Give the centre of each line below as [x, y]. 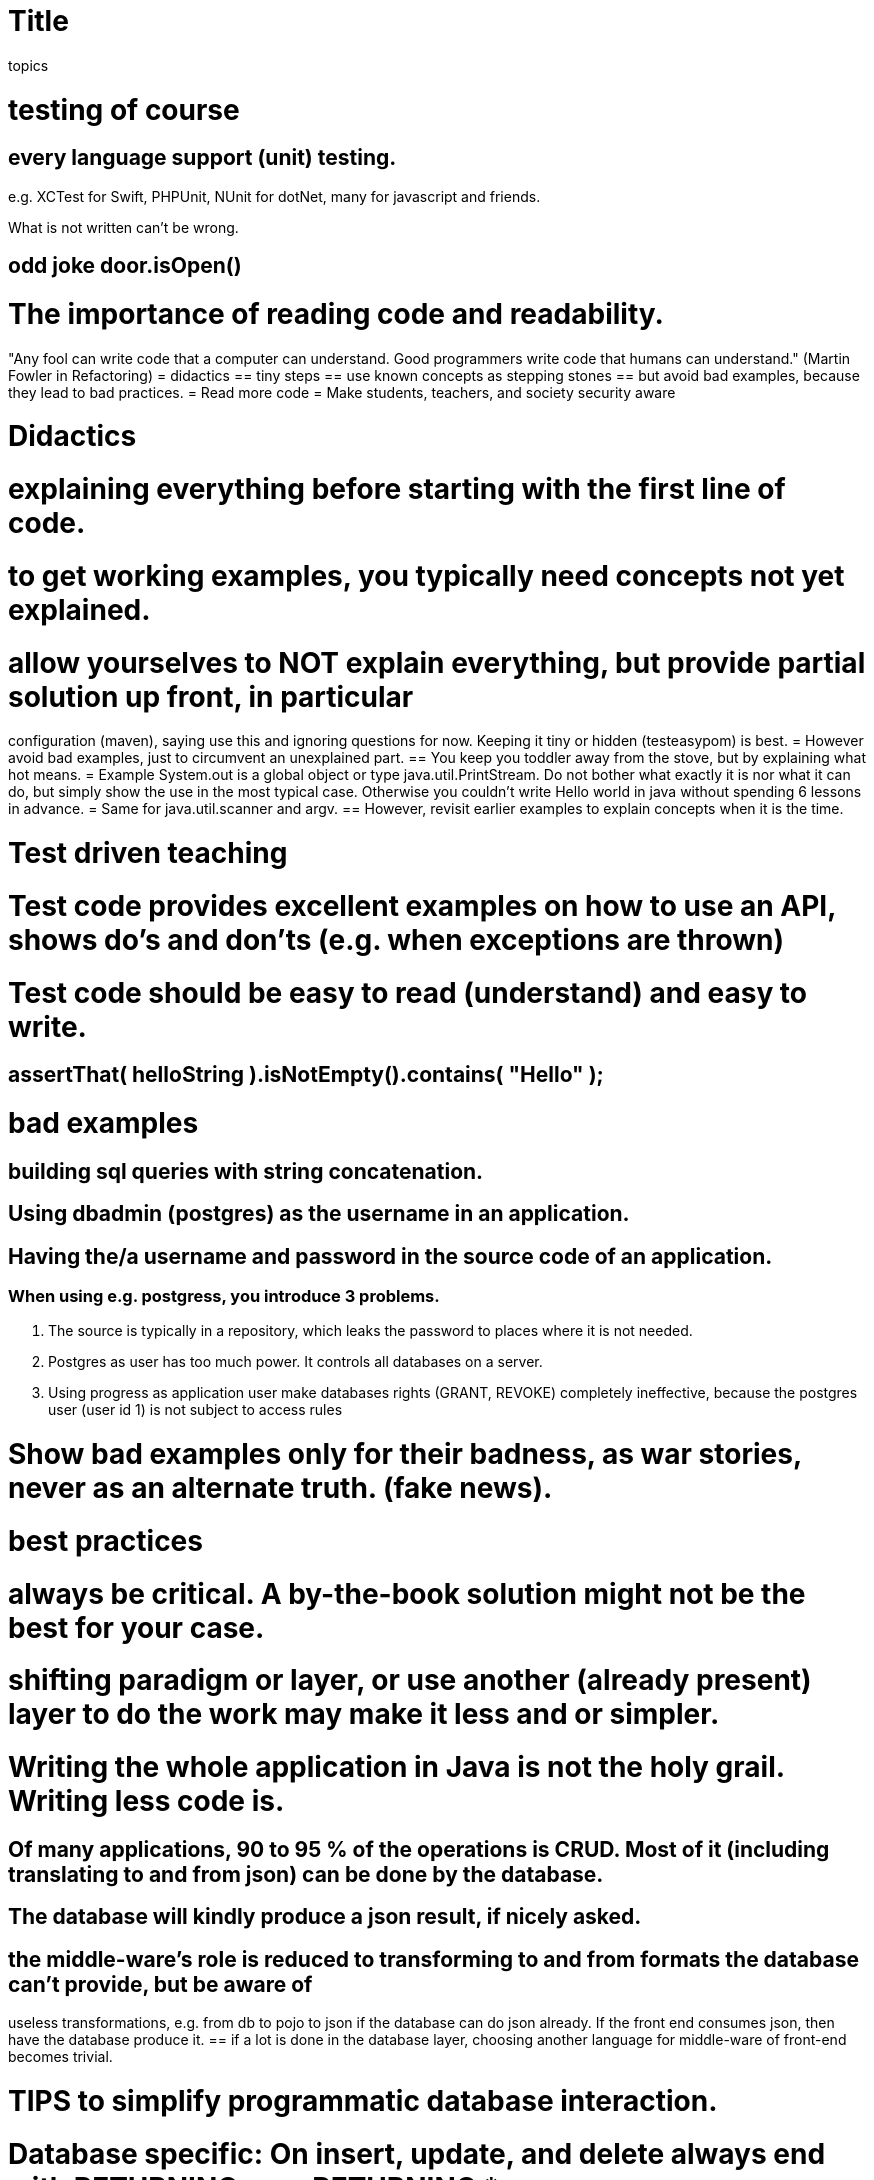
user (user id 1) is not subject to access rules [195, 1410]
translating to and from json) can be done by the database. [306, 1874]
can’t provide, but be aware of [160, 1984]
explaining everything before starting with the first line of [397, 489]
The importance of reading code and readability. [336, 313]
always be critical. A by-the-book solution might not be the [407, 1593]
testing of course [124, 109]
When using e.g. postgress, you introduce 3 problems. [224, 1296]
